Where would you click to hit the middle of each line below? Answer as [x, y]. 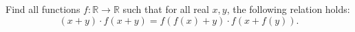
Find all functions [43, 9]
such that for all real [166, 9]
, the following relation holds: [288, 9]
